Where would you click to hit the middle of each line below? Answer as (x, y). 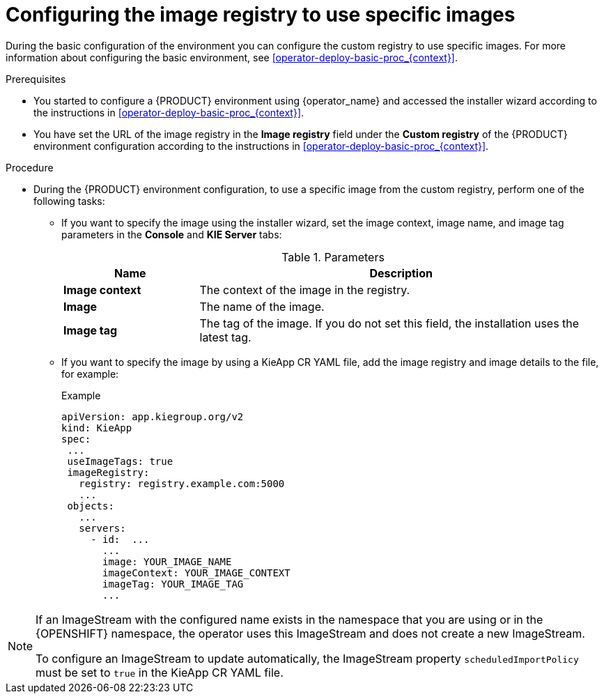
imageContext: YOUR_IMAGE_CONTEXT (196, 573)
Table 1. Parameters (333, 257)
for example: (90, 374)
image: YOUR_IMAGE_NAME (167, 561)
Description (401, 273)
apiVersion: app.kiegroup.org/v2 (153, 416)
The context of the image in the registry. (305, 290)
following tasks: (69, 201)
